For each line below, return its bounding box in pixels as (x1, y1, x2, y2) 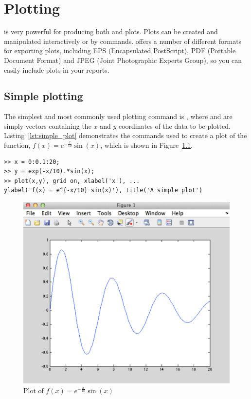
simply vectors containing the (4, 120, 91, 131)
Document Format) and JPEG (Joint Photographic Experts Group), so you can (4, 55, 242, 65)
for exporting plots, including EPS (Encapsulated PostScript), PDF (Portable (4, 45, 236, 56)
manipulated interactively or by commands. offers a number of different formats (4, 36, 242, 46)
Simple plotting (4, 88, 83, 103)
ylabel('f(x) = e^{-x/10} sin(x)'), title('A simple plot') (4, 187, 203, 194)
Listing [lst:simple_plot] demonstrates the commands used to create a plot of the (4, 130, 247, 140)
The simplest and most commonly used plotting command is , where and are (4, 111, 233, 121)
